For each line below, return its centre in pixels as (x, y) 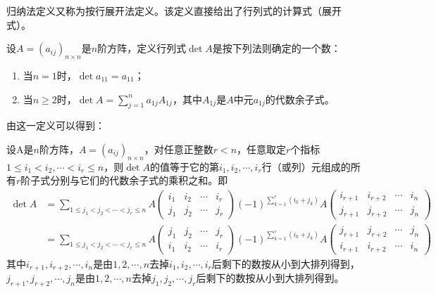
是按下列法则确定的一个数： (276, 48)
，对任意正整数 (179, 149)
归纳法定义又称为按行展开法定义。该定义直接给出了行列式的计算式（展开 (174, 11)
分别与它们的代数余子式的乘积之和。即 (139, 180)
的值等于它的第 (184, 166)
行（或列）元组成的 (306, 166)
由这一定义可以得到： (56, 125)
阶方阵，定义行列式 (142, 48)
